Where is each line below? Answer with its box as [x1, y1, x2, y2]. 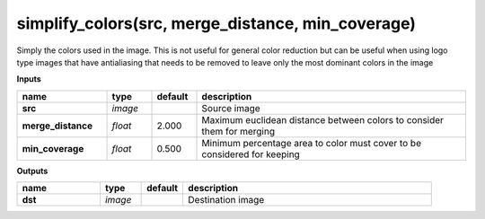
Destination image [188, 194, 265, 206]
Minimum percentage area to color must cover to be [201, 136, 422, 149]
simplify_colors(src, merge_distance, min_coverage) [16, 13, 417, 33]
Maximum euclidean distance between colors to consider [201, 113, 445, 126]
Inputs [16, 74, 42, 84]
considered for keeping [201, 148, 300, 161]
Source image [201, 101, 260, 114]
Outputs [16, 165, 48, 176]
